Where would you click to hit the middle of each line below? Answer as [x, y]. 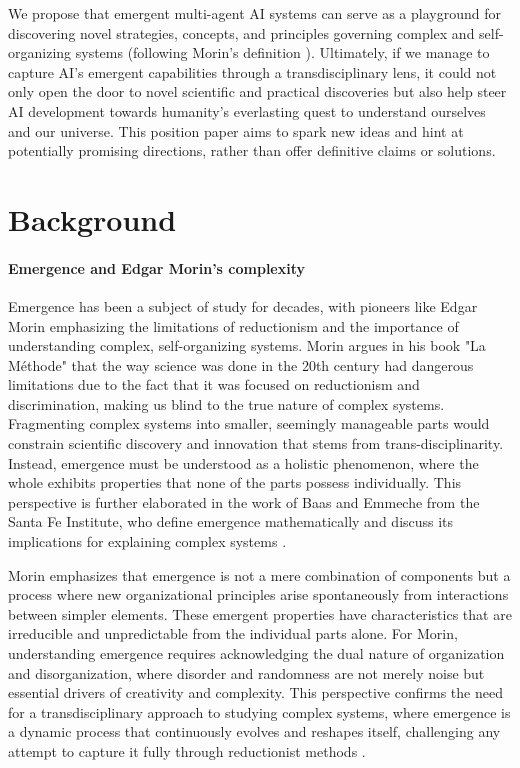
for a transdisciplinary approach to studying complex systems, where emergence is [259, 711]
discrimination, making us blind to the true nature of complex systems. [226, 403]
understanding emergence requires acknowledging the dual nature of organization [256, 653]
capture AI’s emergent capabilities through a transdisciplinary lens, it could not [252, 71]
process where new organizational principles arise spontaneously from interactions [258, 594]
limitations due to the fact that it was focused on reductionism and [214, 384]
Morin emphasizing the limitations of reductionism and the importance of [233, 325]
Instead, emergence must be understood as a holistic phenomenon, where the [243, 462]
